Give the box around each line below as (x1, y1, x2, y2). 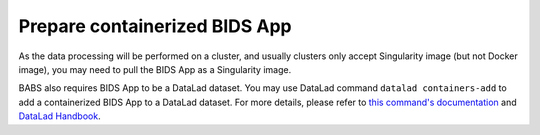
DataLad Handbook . (18, 110, 101, 122)
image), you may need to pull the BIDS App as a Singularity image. (18, 63, 292, 75)
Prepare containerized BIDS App (18, 15, 292, 37)
